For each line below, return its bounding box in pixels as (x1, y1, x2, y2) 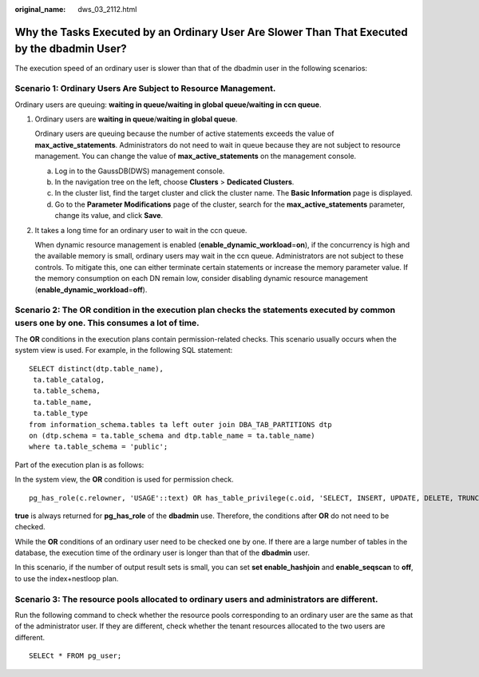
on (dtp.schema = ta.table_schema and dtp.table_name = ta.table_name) (29, 431, 315, 440)
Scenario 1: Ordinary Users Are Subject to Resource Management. (14, 83, 276, 94)
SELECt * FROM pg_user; (29, 651, 122, 660)
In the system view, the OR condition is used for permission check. (14, 475, 235, 485)
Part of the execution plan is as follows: (14, 460, 144, 469)
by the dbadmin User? (14, 42, 127, 56)
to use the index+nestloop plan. (14, 573, 119, 583)
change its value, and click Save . (54, 211, 164, 220)
